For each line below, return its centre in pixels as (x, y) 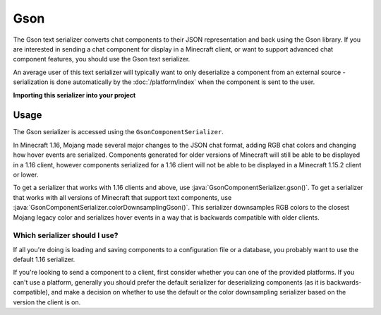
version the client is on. (47, 302)
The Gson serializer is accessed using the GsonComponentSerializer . (118, 132)
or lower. (26, 174)
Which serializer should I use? (66, 235)
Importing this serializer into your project (74, 95)
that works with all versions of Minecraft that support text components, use (122, 197)
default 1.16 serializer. (44, 260)
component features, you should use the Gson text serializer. (102, 59)
